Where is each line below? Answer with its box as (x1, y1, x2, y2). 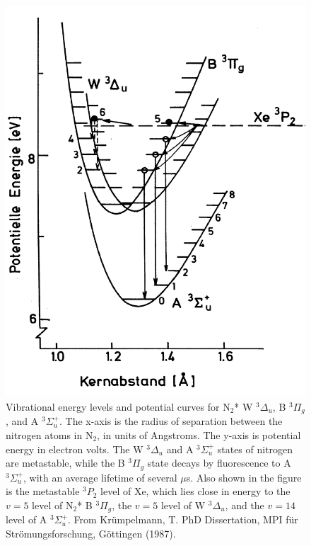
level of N (32, 497, 74, 512)
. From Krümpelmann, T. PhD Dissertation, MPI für (68, 512, 298, 527)
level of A (6, 512, 47, 527)
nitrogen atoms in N (6, 428, 93, 443)
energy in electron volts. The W (6, 441, 143, 456)
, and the (225, 497, 264, 512)
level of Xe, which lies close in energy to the (100, 484, 291, 499)
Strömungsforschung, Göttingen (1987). (6, 525, 176, 540)
